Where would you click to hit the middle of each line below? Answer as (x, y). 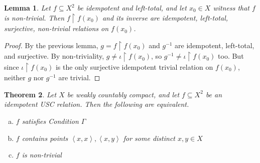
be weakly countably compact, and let (123, 94)
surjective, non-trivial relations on (56, 28)
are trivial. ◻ (79, 77)
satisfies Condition (50, 121)
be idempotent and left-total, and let (132, 8)
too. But (231, 56)
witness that (231, 8)
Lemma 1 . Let (27, 8)
